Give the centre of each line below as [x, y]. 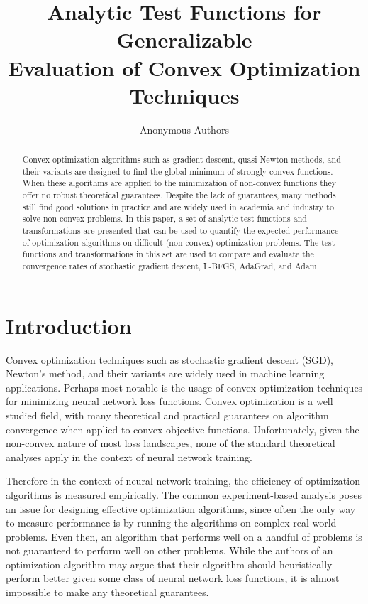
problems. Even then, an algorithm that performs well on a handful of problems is [184, 536]
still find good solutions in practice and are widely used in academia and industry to [178, 206]
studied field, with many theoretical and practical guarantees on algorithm [167, 415]
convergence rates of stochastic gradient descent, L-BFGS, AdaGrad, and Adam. [171, 265]
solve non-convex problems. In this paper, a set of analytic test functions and [165, 219]
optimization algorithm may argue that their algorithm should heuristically [169, 564]
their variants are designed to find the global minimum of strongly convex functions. [178, 171]
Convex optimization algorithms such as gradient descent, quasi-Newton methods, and [182, 160]
